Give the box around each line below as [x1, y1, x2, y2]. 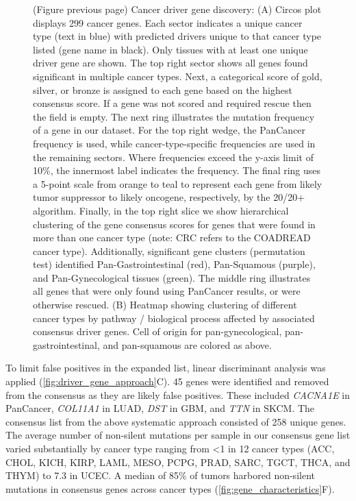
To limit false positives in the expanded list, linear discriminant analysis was [5, 361, 326, 375]
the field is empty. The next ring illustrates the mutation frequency [33, 109, 315, 123]
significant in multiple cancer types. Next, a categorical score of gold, [33, 69, 322, 83]
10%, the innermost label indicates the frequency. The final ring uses [33, 163, 321, 178]
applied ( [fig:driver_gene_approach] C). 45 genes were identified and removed [5, 374, 329, 389]
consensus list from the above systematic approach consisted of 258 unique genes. [5, 414, 346, 428]
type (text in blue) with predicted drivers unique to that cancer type [33, 29, 322, 43]
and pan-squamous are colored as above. [103, 337, 272, 352]
